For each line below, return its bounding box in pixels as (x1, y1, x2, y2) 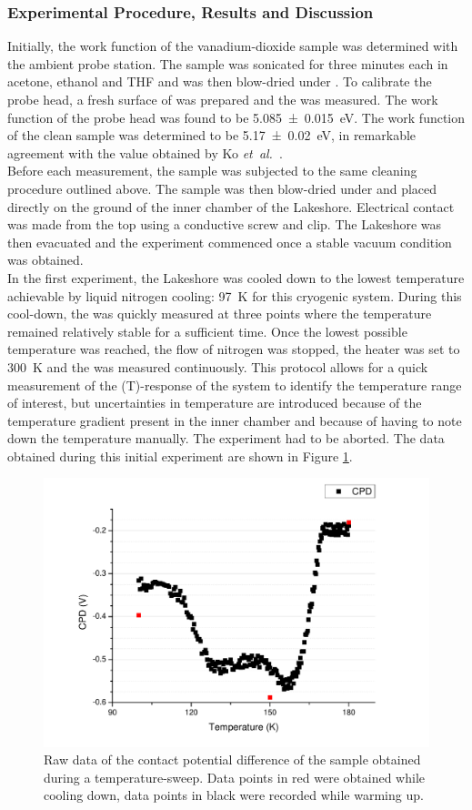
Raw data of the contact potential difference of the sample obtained (44, 750, 421, 769)
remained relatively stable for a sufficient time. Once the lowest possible (7, 321, 407, 340)
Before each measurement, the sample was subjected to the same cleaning (7, 161, 417, 180)
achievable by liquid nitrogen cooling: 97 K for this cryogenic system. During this (7, 286, 462, 305)
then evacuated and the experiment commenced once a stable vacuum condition (7, 232, 452, 251)
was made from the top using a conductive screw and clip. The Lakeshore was (7, 215, 442, 234)
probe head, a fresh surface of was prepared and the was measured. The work (7, 90, 438, 108)
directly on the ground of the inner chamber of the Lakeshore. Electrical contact (7, 197, 455, 216)
